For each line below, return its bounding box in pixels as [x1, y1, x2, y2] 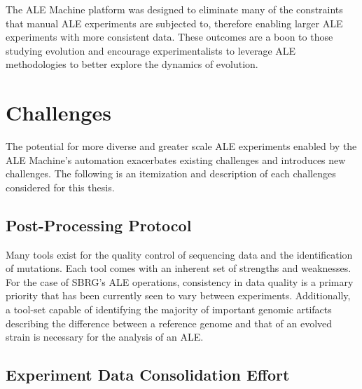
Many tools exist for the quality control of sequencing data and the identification [6, 247, 353, 261]
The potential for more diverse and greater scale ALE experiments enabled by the [6, 139, 357, 153]
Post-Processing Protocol [6, 214, 192, 236]
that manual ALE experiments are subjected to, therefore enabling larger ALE [6, 15, 343, 30]
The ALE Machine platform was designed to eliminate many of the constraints [6, 2, 343, 16]
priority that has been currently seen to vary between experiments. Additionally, [6, 288, 351, 303]
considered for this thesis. [6, 179, 115, 194]
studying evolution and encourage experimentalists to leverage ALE [6, 43, 296, 57]
